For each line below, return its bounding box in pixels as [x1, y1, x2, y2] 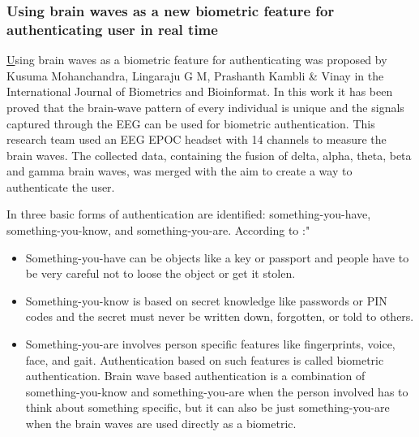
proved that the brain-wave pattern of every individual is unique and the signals [6, 98, 404, 115]
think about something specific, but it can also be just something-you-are [25, 399, 390, 416]
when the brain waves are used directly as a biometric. [25, 415, 297, 432]
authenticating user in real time [6, 19, 218, 39]
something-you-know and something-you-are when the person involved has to [25, 383, 408, 400]
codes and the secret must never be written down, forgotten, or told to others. [25, 308, 414, 325]
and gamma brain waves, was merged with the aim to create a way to [6, 162, 353, 180]
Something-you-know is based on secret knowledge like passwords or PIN [25, 292, 387, 309]
